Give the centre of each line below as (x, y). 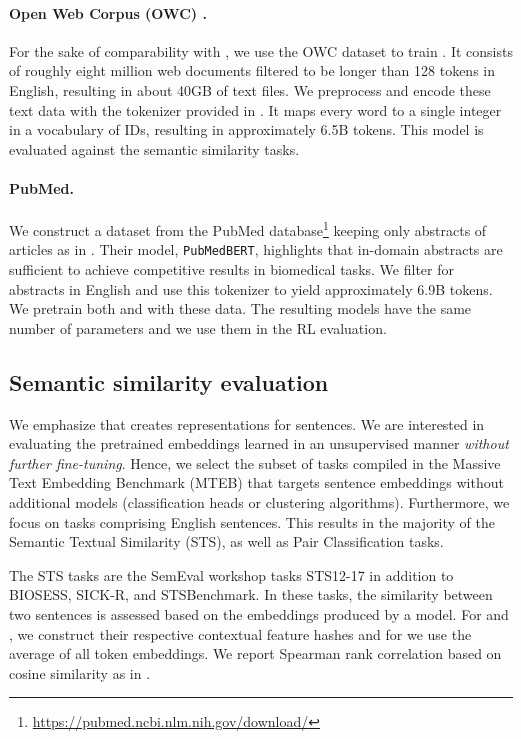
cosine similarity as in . (80, 672)
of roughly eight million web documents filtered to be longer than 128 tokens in (252, 70)
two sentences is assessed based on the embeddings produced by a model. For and (259, 613)
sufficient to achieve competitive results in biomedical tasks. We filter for (231, 269)
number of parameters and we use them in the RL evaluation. (198, 327)
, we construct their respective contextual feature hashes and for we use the (240, 633)
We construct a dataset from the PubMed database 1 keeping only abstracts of (248, 228)
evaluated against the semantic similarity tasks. (154, 148)
